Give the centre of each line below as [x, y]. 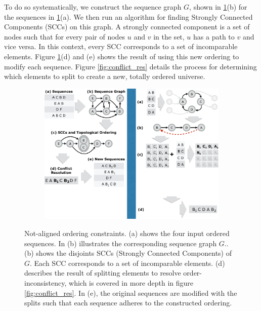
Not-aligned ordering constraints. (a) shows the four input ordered [127, 233]
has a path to [214, 36]
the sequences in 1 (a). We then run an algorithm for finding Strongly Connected [128, 16]
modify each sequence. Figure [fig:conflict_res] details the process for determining [130, 66]
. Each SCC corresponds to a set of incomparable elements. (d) [127, 263]
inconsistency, [46, 282]
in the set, [169, 36]
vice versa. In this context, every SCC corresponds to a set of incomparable [121, 46]
